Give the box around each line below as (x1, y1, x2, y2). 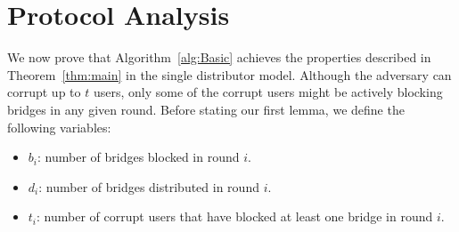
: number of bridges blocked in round (37, 148, 240, 166)
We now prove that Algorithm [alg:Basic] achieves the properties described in (7, 48, 431, 67)
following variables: (7, 117, 111, 136)
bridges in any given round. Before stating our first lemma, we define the (7, 100, 405, 118)
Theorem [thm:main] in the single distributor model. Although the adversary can (7, 65, 452, 84)
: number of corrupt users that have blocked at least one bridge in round (37, 207, 433, 226)
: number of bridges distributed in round (38, 177, 259, 196)
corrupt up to (7, 83, 81, 101)
